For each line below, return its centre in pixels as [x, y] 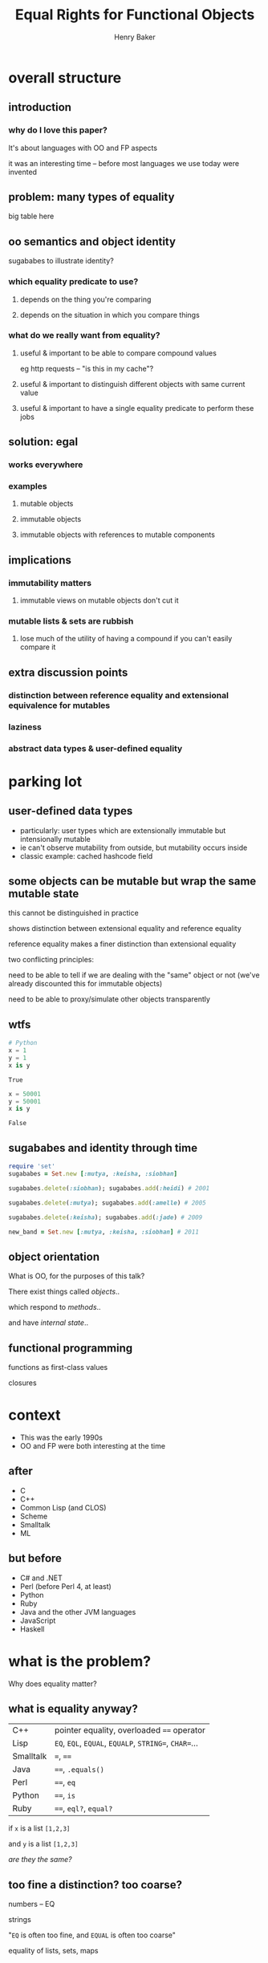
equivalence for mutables [59, 705]
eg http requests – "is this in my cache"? [87, 368]
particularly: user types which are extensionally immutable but [123, 830]
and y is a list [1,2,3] [43, 1844]
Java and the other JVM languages [78, 1611]
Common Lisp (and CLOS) [63, 1507]
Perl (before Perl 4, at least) [66, 1586]
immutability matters [50, 583]
